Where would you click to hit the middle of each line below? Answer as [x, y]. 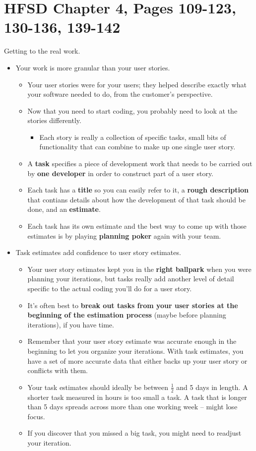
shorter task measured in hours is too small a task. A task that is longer [137, 397]
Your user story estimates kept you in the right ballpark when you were [139, 269]
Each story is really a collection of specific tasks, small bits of [133, 137]
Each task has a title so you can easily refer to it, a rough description [138, 190]
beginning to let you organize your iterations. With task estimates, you [135, 351]
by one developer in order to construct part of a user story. [120, 173]
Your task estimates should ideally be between [98, 387]
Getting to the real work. [42, 51]
